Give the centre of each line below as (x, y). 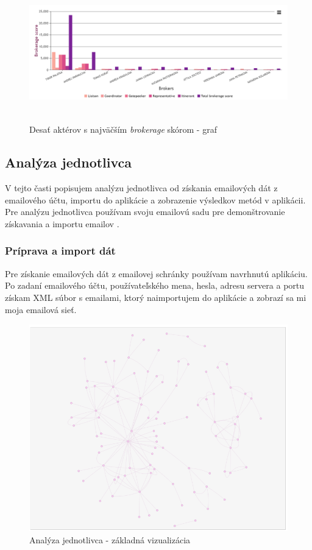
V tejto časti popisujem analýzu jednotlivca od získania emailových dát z (141, 188)
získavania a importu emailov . (62, 223)
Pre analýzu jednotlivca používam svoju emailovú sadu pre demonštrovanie (145, 212)
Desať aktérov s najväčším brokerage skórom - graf (123, 129)
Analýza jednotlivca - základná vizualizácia (110, 539)
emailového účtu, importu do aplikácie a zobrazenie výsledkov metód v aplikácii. (155, 199)
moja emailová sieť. (41, 309)
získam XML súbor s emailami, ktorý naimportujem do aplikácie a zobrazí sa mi (156, 297)
